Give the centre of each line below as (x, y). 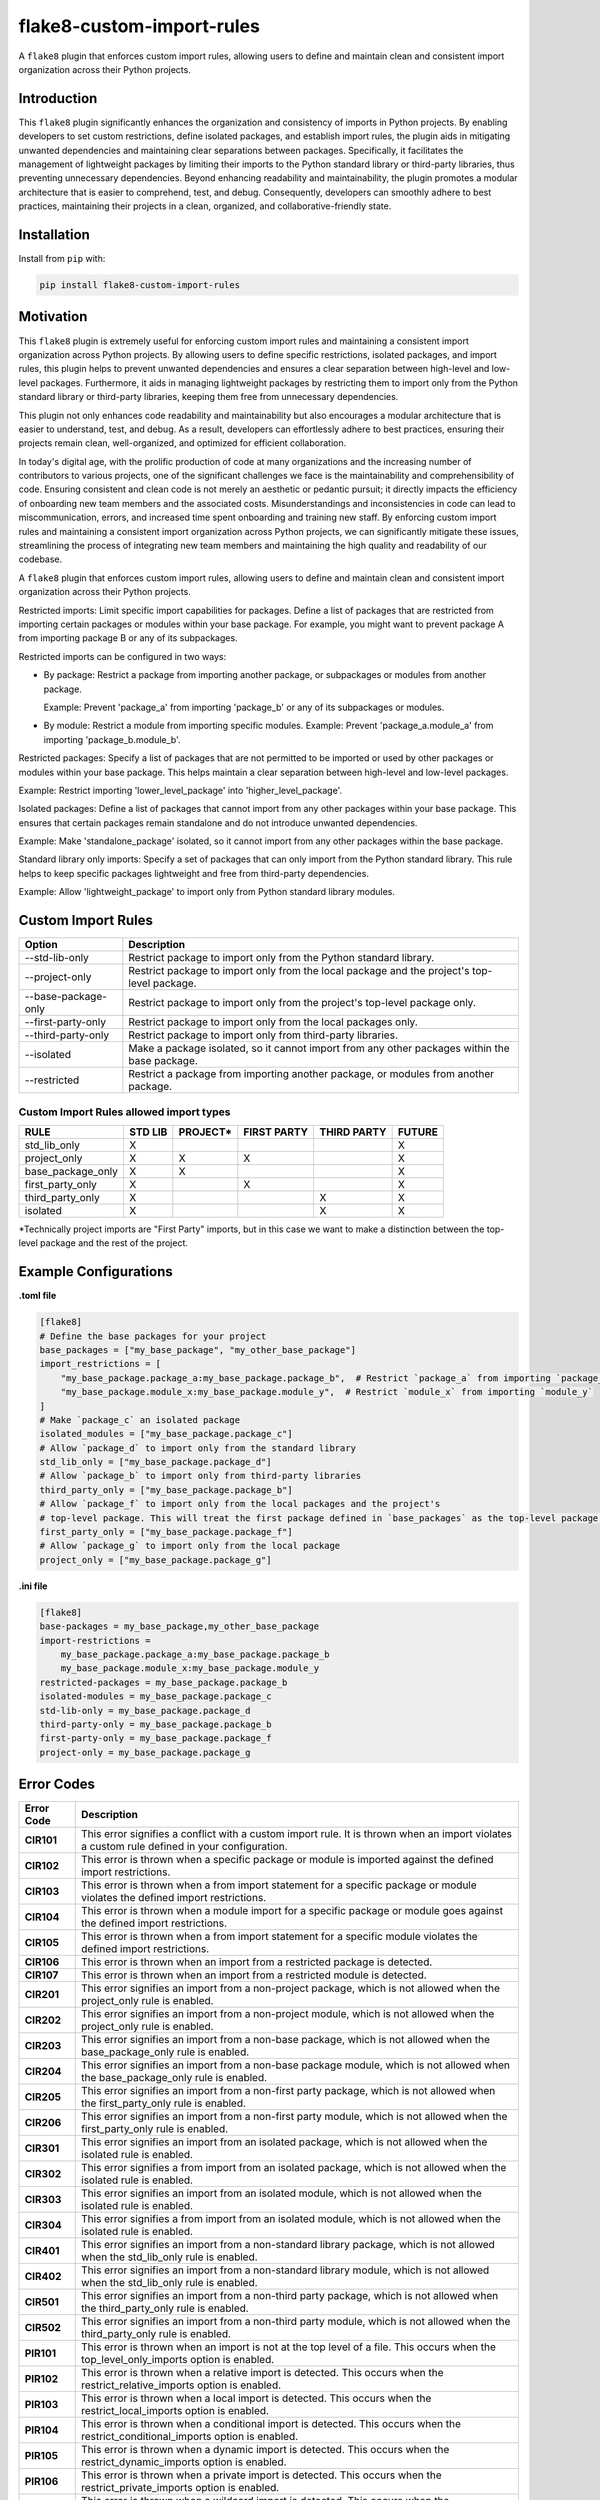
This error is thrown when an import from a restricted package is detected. (257, 1962)
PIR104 (41, 2430)
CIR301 (42, 2148)
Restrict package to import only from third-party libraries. (263, 1035)
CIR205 (43, 2097)
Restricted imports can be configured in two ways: (122, 656)
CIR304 (43, 2225)
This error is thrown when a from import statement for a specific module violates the (280, 1937)
